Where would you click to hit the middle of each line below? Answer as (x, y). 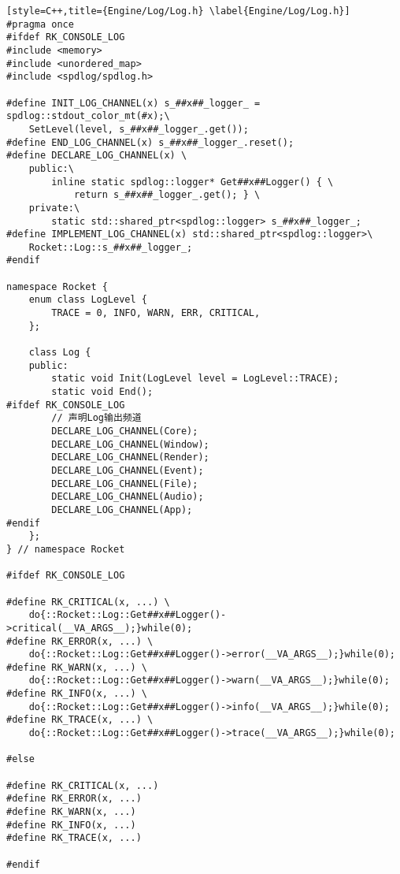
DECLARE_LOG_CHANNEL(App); (122, 510)
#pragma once (40, 24)
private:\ (54, 208)
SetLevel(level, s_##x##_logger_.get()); (139, 129)
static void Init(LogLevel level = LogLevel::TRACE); (195, 379)
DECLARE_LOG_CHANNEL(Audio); (128, 497)
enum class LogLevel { (88, 300)
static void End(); (102, 392)
